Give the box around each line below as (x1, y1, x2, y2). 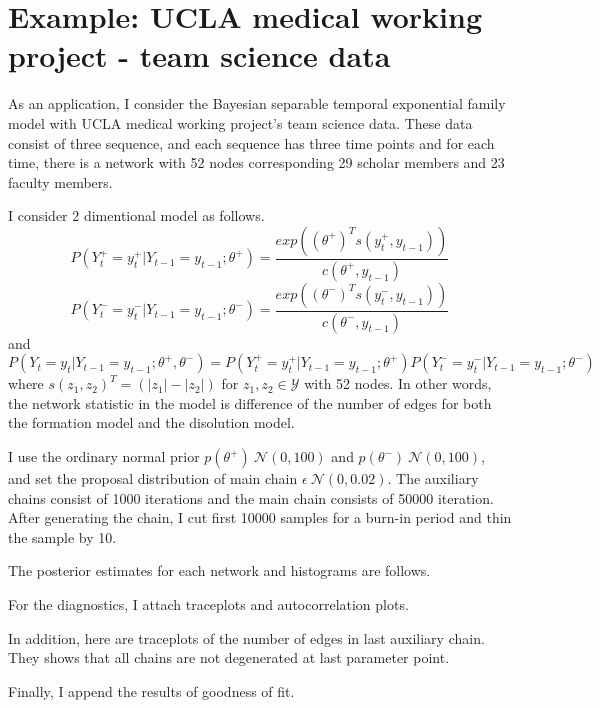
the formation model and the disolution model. (8, 412, 295, 433)
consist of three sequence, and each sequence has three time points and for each (8, 132, 495, 153)
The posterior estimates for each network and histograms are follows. (8, 560, 431, 581)
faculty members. (8, 171, 113, 192)
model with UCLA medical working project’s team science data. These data (8, 112, 473, 133)
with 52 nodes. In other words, (304, 373, 492, 394)
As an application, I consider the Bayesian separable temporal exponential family (8, 93, 506, 114)
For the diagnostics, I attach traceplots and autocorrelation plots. (8, 593, 409, 614)
